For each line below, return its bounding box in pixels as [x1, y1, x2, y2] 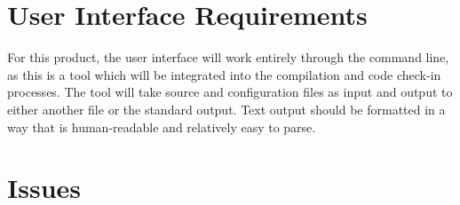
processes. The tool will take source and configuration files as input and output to [7, 83, 453, 101]
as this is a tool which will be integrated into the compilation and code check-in [7, 65, 441, 83]
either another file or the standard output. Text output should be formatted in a [7, 99, 446, 118]
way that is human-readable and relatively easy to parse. [7, 117, 316, 136]
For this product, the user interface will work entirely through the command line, [7, 48, 449, 67]
